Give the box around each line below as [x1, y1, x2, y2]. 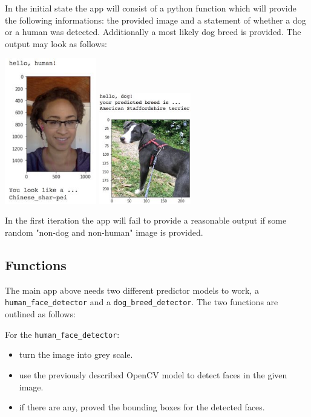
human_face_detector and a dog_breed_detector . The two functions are [5, 296, 278, 308]
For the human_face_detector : [5, 328, 120, 340]
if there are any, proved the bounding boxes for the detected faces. [19, 401, 265, 413]
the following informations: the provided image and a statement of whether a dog [5, 13, 306, 26]
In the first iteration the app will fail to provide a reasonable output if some [5, 214, 287, 227]
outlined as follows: [5, 308, 76, 320]
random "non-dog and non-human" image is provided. [5, 226, 203, 239]
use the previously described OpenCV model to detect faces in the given [19, 368, 287, 381]
